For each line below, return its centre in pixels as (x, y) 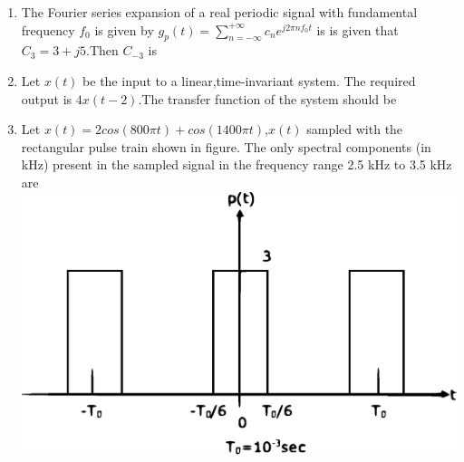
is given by (124, 29)
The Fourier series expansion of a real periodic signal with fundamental (219, 12)
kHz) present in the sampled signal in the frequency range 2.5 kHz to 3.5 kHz (237, 164)
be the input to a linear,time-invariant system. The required (249, 80)
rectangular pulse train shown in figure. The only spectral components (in (226, 146)
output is (47, 98)
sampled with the (355, 129)
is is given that (358, 29)
